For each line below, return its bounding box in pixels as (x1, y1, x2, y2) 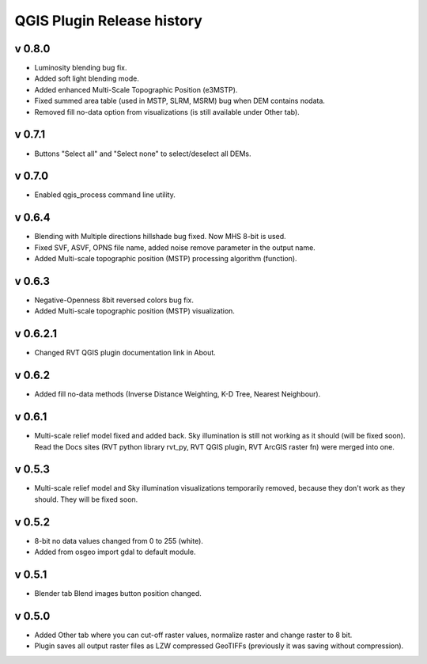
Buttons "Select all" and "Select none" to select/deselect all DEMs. (34, 149, 252, 158)
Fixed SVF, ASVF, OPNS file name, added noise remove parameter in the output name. (34, 242, 316, 252)
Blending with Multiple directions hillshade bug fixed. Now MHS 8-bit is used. (34, 232, 286, 241)
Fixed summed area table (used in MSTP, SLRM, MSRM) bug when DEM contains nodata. (34, 96, 326, 106)
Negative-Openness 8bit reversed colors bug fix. (34, 295, 194, 305)
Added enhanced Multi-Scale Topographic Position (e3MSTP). (34, 85, 238, 94)
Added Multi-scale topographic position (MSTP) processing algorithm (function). (34, 254, 297, 264)
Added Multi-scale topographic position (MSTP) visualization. (34, 306, 235, 316)
